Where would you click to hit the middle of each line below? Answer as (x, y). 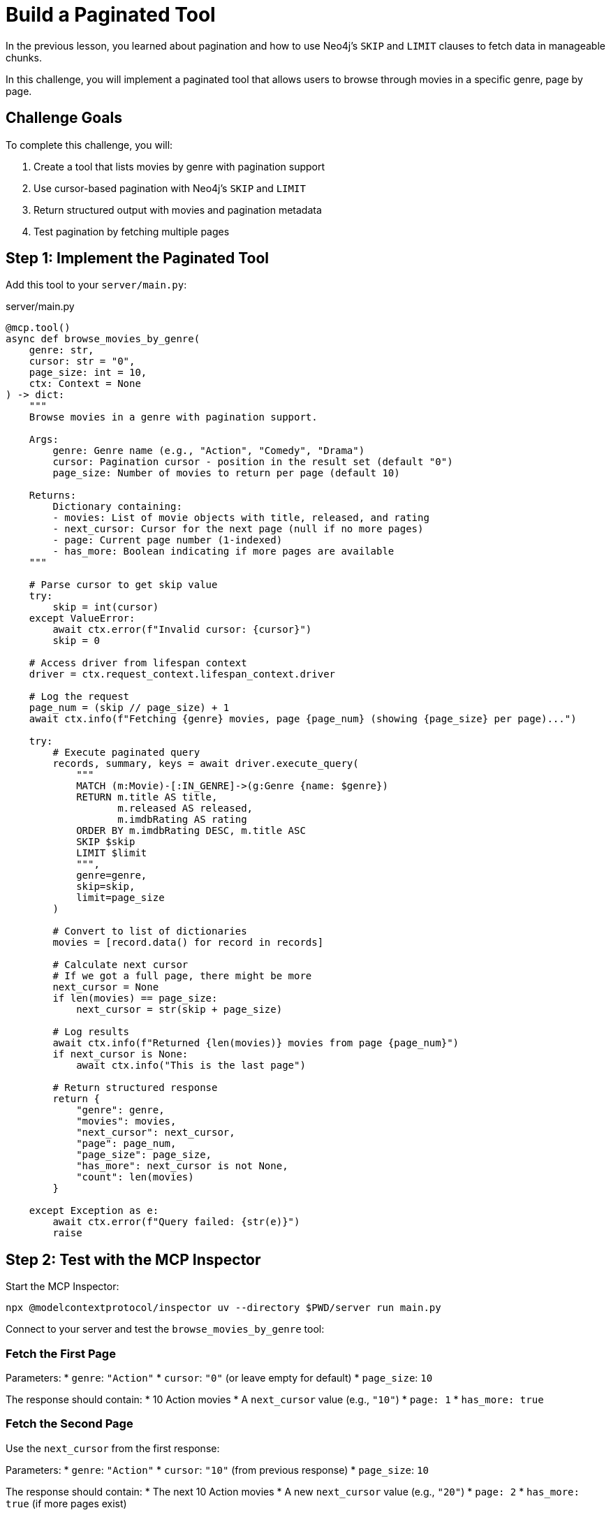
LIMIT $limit (112, 853)
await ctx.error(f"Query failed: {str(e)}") (176, 1222)
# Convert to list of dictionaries (150, 931)
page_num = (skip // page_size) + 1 (129, 708)
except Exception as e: (94, 1211)
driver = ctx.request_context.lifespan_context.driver (182, 674)
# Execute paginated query (126, 753)
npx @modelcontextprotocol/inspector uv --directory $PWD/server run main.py (223, 1308)
